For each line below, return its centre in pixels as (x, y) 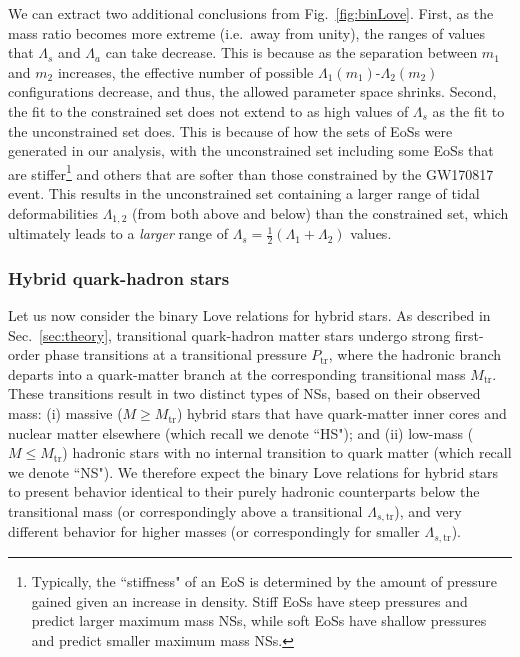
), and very (428, 511)
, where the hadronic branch (415, 354)
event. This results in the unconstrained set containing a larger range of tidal (244, 193)
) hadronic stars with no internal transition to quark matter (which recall (287, 452)
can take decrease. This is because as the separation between (291, 52)
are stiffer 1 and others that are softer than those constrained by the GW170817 (251, 172)
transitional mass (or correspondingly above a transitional (185, 511)
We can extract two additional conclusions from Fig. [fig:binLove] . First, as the (251, 13)
